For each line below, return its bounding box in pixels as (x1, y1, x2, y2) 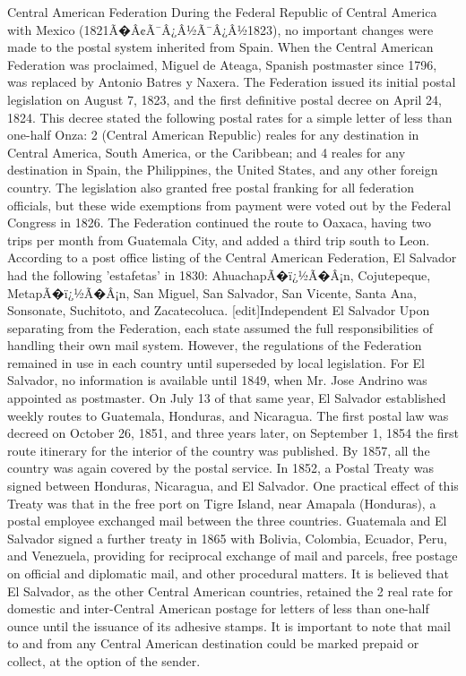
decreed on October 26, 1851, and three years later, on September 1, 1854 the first (7, 424, 460, 442)
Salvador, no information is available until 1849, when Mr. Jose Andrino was (7, 371, 427, 389)
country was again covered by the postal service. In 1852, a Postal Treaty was (7, 458, 434, 477)
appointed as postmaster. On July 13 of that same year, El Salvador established (7, 389, 446, 407)
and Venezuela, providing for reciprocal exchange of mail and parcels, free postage (7, 546, 458, 565)
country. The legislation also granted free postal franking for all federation (7, 177, 414, 196)
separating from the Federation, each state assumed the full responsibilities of (7, 318, 433, 337)
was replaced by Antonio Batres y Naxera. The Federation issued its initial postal (7, 73, 456, 91)
